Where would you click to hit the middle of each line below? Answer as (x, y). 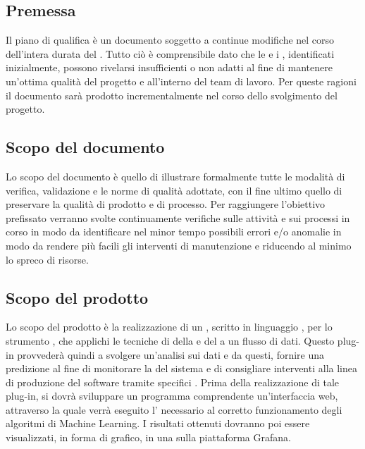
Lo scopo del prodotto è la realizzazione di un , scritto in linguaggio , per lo (169, 327)
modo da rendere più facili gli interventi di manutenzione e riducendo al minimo (179, 245)
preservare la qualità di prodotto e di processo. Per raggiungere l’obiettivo (166, 204)
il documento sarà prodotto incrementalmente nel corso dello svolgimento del (172, 95)
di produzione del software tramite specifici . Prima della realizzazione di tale (173, 382)
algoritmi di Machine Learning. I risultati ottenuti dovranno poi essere (158, 423)
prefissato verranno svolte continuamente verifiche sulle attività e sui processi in (178, 217)
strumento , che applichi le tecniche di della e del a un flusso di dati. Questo (170, 340)
